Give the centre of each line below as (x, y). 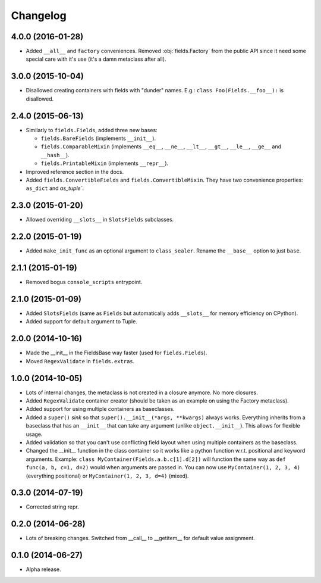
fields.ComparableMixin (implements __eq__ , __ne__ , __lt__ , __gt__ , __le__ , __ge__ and (161, 146)
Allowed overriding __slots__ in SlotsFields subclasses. (100, 220)
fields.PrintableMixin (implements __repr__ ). (105, 163)
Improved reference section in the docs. (75, 172)
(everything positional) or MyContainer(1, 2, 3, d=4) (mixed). (108, 476)
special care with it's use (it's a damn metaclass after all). (96, 59)
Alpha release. (44, 569)
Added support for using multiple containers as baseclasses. (100, 409)
